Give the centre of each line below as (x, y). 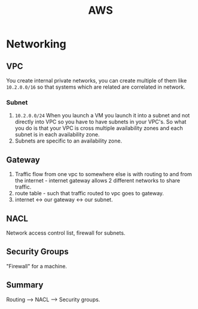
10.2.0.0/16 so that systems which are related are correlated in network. (96, 87)
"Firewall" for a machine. (37, 266)
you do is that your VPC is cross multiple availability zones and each (99, 128)
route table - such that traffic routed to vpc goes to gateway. (89, 193)
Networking (36, 44)
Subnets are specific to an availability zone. (68, 141)
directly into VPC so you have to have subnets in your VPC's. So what (100, 122)
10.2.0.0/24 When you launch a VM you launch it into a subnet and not (102, 116)
